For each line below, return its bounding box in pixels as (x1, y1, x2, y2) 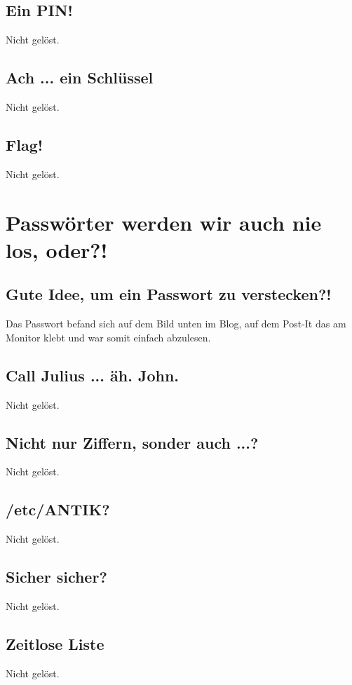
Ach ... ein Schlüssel (6, 67, 154, 88)
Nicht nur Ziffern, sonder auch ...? (6, 431, 259, 453)
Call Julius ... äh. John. (6, 364, 180, 386)
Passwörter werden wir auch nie (6, 208, 322, 236)
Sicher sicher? (6, 566, 107, 588)
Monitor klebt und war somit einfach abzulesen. (6, 330, 211, 344)
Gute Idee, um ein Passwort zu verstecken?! (6, 283, 332, 305)
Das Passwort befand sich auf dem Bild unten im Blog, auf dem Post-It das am (6, 316, 346, 331)
